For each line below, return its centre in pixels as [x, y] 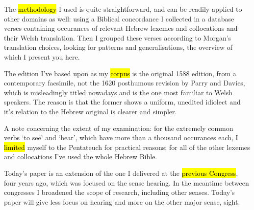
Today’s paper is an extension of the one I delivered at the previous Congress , [121, 173]
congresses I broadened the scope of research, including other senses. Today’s [119, 192]
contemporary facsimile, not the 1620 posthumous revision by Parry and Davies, [125, 83]
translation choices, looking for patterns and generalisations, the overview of [118, 47]
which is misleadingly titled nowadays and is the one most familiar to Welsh [118, 92]
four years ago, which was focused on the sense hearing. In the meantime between [127, 182]
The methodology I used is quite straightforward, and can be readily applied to [123, 9]
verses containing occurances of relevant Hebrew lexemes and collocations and [121, 28]
